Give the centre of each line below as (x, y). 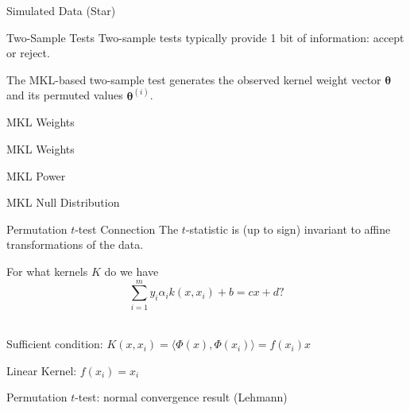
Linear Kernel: (42, 370)
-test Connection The (127, 229)
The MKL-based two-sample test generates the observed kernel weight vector (194, 79)
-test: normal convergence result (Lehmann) (181, 397)
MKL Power (36, 175)
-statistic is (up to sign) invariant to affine (288, 229)
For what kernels (47, 271)
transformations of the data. (75, 244)
